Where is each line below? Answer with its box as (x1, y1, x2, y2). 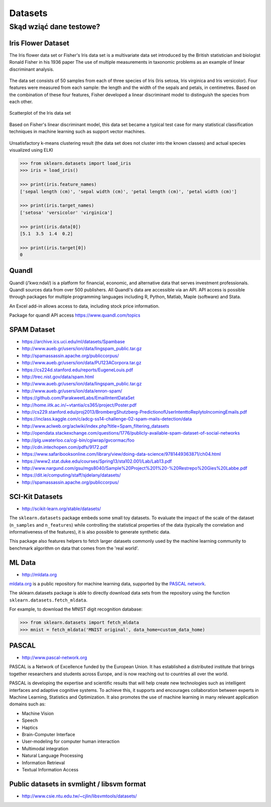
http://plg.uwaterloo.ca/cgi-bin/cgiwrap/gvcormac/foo (22, 437, 135, 443)
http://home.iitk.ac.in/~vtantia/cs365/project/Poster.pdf (22, 402, 137, 408)
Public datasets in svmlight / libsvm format (9, 779, 147, 788)
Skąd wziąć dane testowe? (9, 22, 100, 31)
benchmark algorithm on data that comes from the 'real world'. (9, 545, 139, 551)
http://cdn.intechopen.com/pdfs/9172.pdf (22, 444, 108, 450)
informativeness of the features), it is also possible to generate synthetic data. (9, 529, 171, 535)
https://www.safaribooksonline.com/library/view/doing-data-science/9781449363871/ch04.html (22, 451, 221, 457)
